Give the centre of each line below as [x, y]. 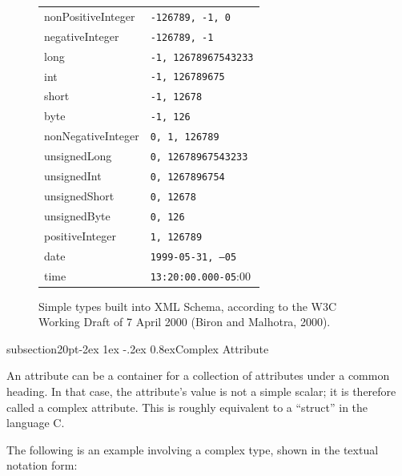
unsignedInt [73, 176]
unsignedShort [79, 195]
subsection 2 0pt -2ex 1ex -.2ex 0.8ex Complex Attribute [138, 348]
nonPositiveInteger [90, 16]
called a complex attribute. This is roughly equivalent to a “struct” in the [187, 407]
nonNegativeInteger [92, 136]
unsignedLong [78, 156]
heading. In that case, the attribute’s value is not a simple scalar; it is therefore [201, 391]
